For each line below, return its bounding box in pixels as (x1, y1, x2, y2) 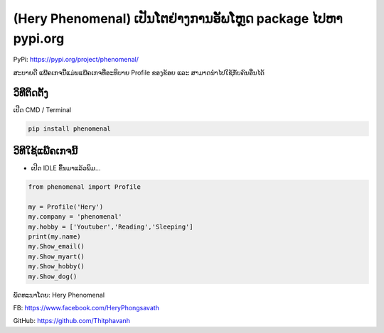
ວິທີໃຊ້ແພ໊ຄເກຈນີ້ (13, 146, 78, 158)
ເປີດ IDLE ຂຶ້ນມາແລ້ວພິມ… (31, 164, 101, 173)
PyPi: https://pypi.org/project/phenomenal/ (13, 55, 139, 64)
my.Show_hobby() (28, 263, 85, 271)
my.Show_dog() (28, 272, 78, 280)
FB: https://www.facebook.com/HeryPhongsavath (13, 304, 160, 312)
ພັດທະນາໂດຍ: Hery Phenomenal (13, 290, 105, 299)
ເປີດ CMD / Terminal (13, 105, 71, 114)
